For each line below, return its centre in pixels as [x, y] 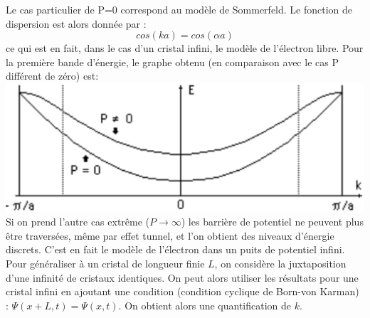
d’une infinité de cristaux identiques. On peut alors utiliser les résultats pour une [182, 277]
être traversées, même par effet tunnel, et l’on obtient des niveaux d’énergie [170, 235]
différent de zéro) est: [52, 76]
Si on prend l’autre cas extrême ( [78, 222]
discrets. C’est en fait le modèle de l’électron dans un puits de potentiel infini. [175, 249]
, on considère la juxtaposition [280, 263]
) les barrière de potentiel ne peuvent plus [272, 222]
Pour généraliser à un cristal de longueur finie [105, 263]
